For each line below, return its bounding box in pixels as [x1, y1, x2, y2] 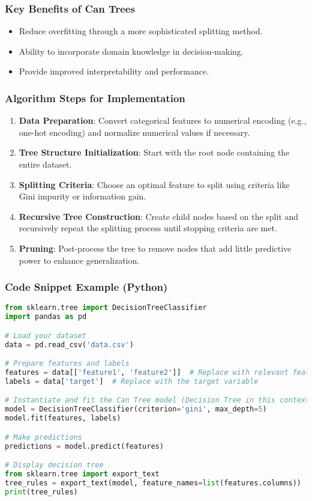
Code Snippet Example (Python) [5, 279, 168, 294]
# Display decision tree [5, 461, 104, 470]
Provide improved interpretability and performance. [19, 65, 209, 77]
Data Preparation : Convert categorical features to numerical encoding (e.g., [19, 114, 307, 127]
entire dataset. [19, 158, 72, 170]
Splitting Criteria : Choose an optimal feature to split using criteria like [19, 178, 290, 190]
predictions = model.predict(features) [5, 442, 164, 451]
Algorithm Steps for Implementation [5, 90, 185, 105]
